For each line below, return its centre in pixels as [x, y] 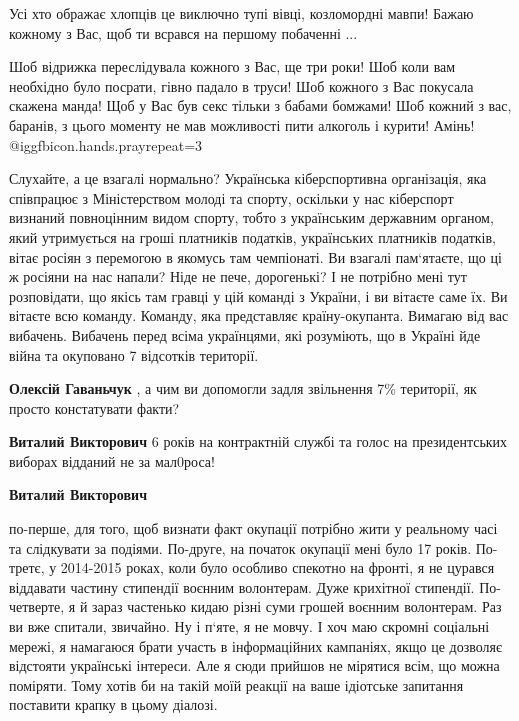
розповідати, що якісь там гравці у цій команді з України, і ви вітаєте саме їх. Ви [258, 295]
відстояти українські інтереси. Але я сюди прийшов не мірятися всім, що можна [254, 665]
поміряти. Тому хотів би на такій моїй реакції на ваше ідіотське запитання [236, 684]
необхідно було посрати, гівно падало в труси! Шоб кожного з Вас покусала [241, 85]
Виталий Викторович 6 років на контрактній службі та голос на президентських [258, 441]
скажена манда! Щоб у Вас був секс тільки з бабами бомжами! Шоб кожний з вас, [260, 105]
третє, [27, 567]
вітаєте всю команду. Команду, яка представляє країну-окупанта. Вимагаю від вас [259, 315]
